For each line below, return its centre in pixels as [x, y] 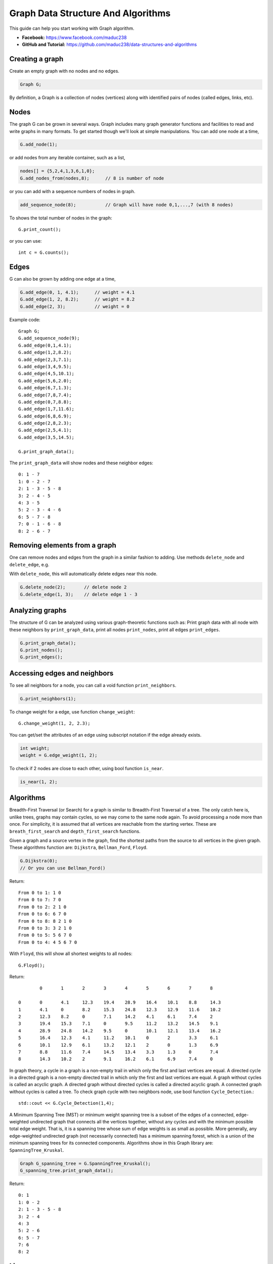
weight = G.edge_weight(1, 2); [59, 755]
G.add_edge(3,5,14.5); [47, 437]
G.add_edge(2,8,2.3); [45, 423]
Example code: [25, 320]
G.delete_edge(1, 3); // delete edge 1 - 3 [79, 594]
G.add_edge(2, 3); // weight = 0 [75, 306]
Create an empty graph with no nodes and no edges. [64, 71]
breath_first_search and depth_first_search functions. [75, 831]
